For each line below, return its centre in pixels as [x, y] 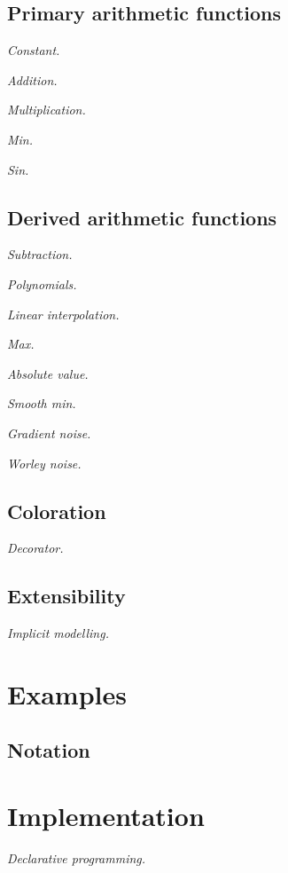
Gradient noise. [49, 433]
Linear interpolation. [63, 314]
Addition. [32, 79]
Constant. [34, 50]
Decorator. [35, 548]
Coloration [57, 511]
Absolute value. [48, 373]
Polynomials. [42, 283]
